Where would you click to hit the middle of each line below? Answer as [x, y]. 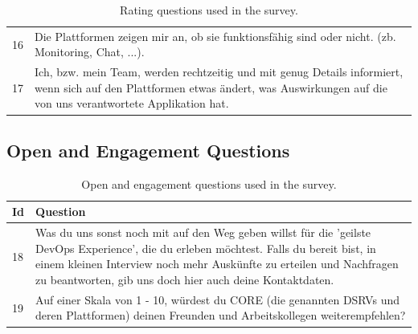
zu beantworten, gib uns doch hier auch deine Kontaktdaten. [185, 279]
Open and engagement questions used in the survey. [209, 183]
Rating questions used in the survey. [209, 10]
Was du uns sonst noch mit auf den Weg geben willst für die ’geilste [203, 232]
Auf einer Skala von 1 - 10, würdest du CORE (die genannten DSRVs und [217, 299]
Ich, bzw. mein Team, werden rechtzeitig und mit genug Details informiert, [219, 72]
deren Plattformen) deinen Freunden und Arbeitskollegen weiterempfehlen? [221, 315]
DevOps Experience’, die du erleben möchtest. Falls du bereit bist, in [206, 248]
